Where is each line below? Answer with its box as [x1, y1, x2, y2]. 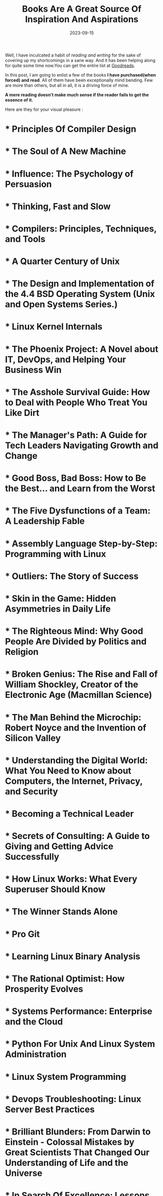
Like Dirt [5, 407, 40, 418]
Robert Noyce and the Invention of [5, 722, 147, 733]
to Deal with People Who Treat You [5, 397, 147, 408]
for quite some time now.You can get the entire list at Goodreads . [5, 62, 135, 68]
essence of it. [5, 97, 34, 103]
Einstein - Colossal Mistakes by [5, 1136, 135, 1147]
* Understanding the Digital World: [5, 755, 148, 766]
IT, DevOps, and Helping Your [5, 354, 127, 365]
